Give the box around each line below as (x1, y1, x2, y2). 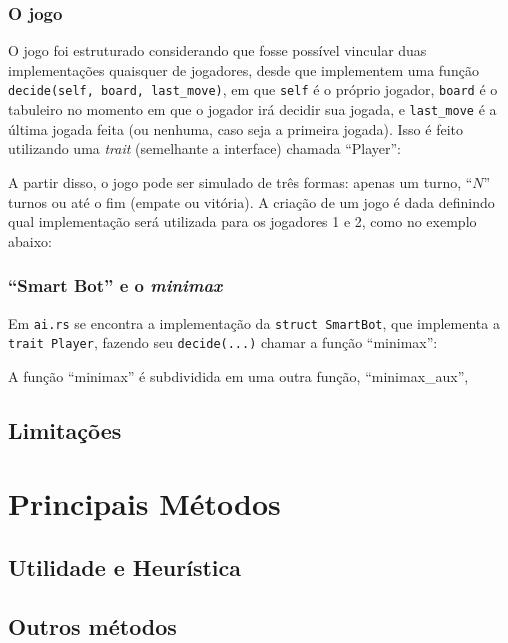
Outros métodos (8, 610, 177, 641)
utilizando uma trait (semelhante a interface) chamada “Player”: (8, 138, 402, 159)
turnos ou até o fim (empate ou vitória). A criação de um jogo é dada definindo (8, 191, 495, 212)
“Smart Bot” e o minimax (8, 273, 223, 298)
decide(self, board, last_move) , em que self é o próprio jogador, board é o (8, 79, 498, 100)
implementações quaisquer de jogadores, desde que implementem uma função (8, 59, 479, 80)
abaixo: (8, 230, 52, 251)
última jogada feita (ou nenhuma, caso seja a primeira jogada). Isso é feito (8, 118, 463, 139)
